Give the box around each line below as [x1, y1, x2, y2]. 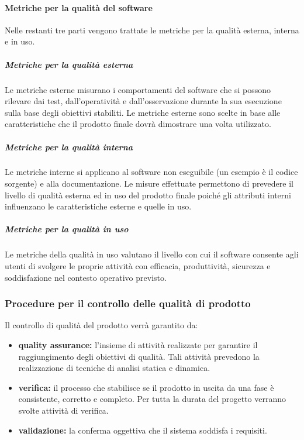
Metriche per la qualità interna [5, 140, 133, 153]
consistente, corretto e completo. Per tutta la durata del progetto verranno [18, 393, 286, 405]
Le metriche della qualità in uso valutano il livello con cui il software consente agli [5, 248, 299, 260]
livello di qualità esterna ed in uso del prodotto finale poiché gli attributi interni [5, 188, 291, 201]
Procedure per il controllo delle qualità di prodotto [5, 296, 251, 311]
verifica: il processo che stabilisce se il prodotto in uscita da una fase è [18, 381, 274, 393]
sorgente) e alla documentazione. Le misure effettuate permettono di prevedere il [5, 177, 293, 190]
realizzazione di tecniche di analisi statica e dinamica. [18, 362, 210, 374]
